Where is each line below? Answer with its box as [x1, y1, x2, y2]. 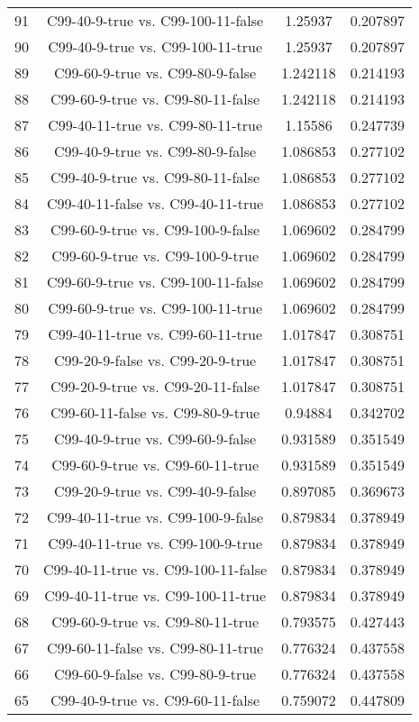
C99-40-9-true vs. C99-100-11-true [48, 36, 263, 57]
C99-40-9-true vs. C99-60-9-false [54, 428, 257, 449]
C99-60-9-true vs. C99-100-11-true [48, 297, 263, 318]
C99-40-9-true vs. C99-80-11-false [50, 167, 260, 187]
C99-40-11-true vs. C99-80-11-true [48, 114, 263, 135]
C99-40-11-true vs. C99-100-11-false [43, 559, 268, 580]
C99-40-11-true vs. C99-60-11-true [48, 324, 263, 344]
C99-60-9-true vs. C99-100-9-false [50, 219, 260, 240]
